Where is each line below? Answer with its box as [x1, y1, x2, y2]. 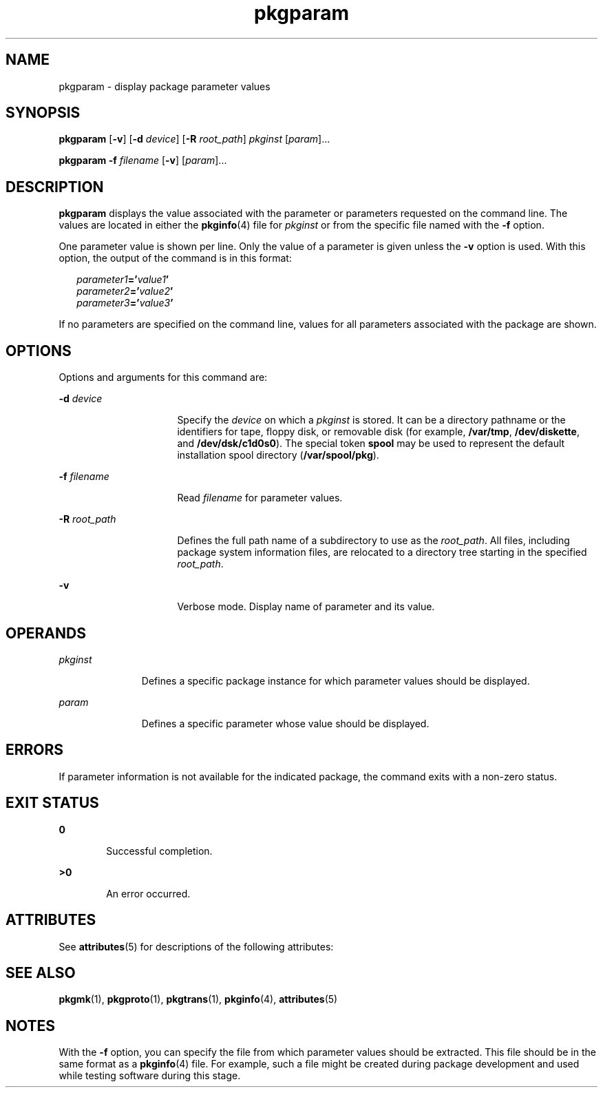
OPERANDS [6, 624, 86, 642]
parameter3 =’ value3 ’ [76, 297, 173, 309]
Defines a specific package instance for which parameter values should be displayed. [141, 674, 530, 687]
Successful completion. [106, 844, 213, 857]
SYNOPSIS [6, 104, 81, 122]
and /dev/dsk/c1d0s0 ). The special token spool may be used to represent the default [177, 437, 565, 450]
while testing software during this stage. [59, 1070, 241, 1082]
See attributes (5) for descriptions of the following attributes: [59, 940, 334, 953]
